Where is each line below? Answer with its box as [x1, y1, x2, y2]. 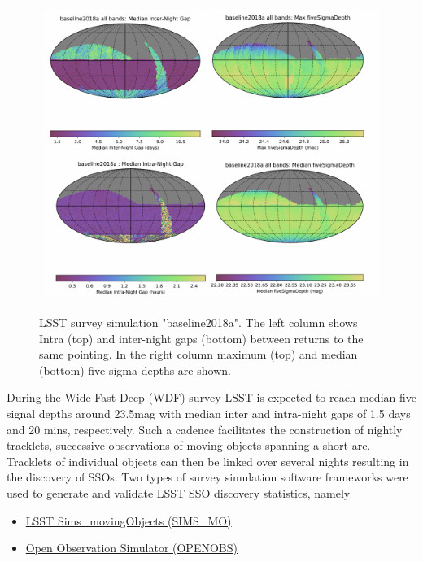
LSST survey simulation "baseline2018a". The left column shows [39, 313, 358, 330]
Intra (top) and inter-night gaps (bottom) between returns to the [39, 329, 364, 346]
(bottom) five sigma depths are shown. [39, 361, 231, 378]
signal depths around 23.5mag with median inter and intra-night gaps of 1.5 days [7, 404, 411, 421]
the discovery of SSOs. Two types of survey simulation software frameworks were [7, 468, 408, 486]
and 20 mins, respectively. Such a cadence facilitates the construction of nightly [7, 420, 403, 438]
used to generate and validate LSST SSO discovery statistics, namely [7, 484, 351, 501]
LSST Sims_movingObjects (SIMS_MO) [25, 512, 232, 529]
